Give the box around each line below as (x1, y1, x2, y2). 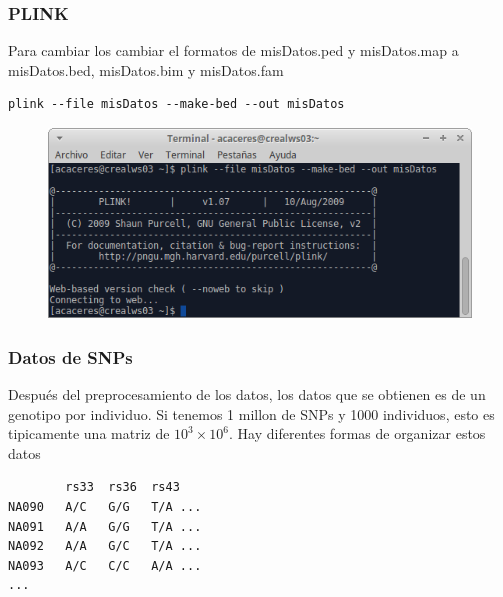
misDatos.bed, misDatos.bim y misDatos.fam (8, 59, 284, 80)
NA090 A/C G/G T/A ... (8, 499, 202, 514)
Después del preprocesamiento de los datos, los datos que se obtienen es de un (8, 383, 486, 404)
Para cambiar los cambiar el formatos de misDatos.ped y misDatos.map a (8, 40, 459, 61)
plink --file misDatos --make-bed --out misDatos (8, 97, 345, 112)
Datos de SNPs (8, 344, 133, 369)
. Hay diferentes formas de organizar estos (229, 423, 486, 444)
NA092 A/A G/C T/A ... (8, 539, 202, 554)
